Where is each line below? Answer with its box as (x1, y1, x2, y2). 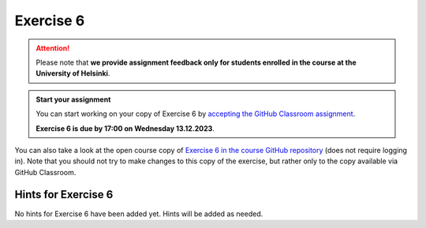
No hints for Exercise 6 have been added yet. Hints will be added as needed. (14, 209, 263, 219)
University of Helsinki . (35, 69, 110, 78)
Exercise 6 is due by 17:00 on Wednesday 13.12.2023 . (35, 123, 215, 133)
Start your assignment (35, 95, 111, 104)
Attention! (35, 43, 70, 53)
